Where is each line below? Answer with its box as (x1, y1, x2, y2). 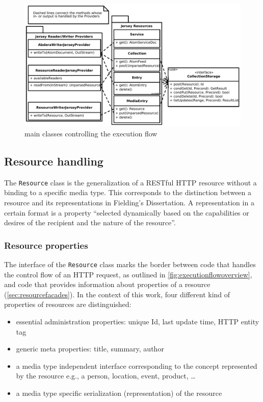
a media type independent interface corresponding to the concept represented (16, 360, 257, 371)
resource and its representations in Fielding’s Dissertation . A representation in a (4, 197, 254, 207)
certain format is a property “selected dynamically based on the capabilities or (4, 207, 249, 218)
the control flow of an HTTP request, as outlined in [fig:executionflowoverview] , (4, 269, 252, 279)
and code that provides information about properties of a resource (4, 279, 211, 290)
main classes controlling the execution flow (24, 128, 157, 138)
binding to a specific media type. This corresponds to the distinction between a (4, 187, 252, 198)
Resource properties (4, 239, 88, 251)
